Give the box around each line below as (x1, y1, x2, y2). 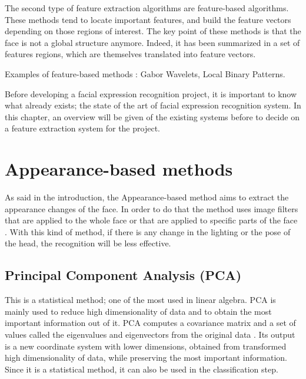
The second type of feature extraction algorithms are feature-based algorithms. (5, 2, 289, 14)
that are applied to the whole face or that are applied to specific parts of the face (5, 214, 298, 226)
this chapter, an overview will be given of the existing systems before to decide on (5, 110, 300, 123)
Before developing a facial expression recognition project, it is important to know (5, 87, 297, 100)
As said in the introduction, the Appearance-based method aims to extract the (5, 191, 289, 203)
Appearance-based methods (5, 157, 233, 181)
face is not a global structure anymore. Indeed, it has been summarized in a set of (5, 36, 300, 48)
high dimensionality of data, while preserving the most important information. (5, 351, 287, 364)
